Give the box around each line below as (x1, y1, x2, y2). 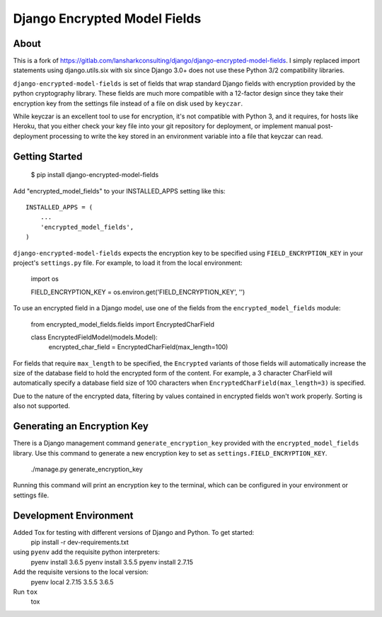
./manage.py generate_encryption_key (30, 465, 143, 473)
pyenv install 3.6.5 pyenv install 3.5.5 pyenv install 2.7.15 (30, 557, 194, 566)
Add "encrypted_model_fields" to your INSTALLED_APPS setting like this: (13, 186, 226, 195)
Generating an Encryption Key (13, 420, 149, 432)
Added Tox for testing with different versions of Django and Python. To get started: (13, 528, 255, 536)
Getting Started (13, 150, 83, 162)
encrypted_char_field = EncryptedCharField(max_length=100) (48, 343, 228, 351)
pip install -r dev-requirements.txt (30, 538, 129, 546)
